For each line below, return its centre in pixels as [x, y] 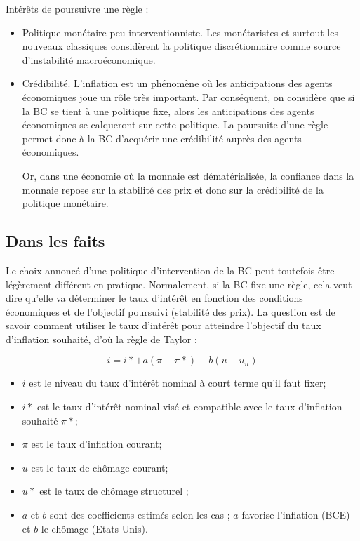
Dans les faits [55, 241]
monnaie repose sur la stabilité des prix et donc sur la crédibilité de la [173, 189]
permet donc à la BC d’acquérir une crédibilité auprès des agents [162, 138]
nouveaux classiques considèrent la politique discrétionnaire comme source [181, 46]
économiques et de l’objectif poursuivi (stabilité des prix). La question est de [171, 311]
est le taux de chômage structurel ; [114, 491]
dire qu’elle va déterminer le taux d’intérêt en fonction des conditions [154, 298]
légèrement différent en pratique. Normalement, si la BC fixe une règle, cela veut [179, 284]
